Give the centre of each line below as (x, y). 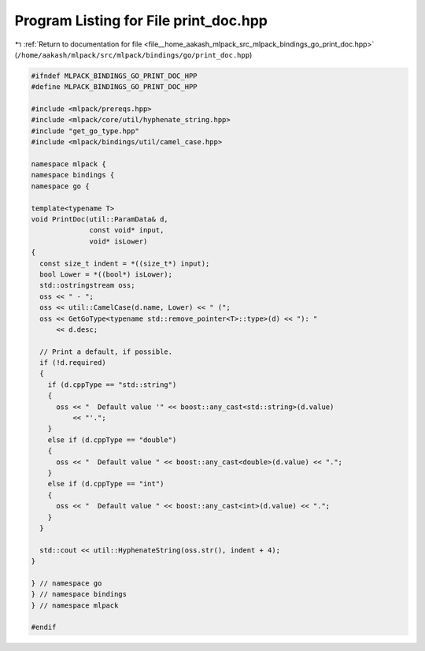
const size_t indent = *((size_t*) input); (125, 263)
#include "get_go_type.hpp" (85, 131)
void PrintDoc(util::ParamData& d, (100, 219)
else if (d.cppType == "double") (112, 440)
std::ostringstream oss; (87, 285)
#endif (44, 627)
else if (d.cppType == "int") (106, 484)
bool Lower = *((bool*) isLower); (106, 274)
